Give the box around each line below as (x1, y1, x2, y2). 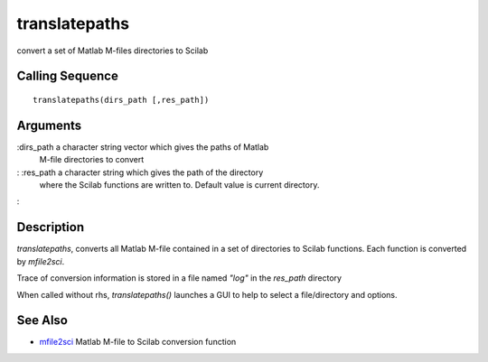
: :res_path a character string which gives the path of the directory (16, 167, 264, 178)
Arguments (16, 117, 82, 133)
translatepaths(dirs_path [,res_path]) (33, 95, 210, 105)
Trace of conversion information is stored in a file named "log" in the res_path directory (16, 273, 343, 283)
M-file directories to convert (39, 154, 145, 165)
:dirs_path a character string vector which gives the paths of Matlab (16, 141, 269, 153)
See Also (16, 312, 68, 329)
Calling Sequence (16, 69, 119, 84)
